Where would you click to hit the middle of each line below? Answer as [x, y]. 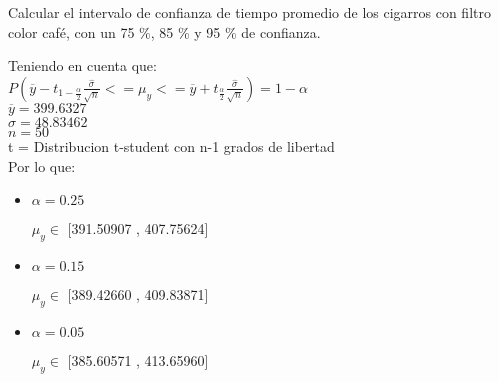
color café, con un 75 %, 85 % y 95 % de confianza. [164, 31]
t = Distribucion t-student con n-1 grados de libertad [171, 146]
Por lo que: [42, 165]
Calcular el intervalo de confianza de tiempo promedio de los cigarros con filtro [249, 12]
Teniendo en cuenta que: [82, 65]
